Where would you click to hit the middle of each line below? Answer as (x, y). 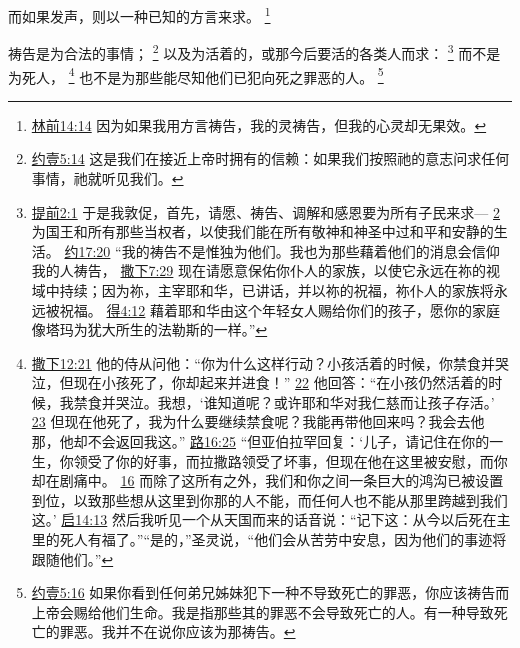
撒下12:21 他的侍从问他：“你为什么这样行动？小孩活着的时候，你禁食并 (263, 362)
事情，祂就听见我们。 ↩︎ (107, 177)
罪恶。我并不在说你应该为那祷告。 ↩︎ (177, 631)
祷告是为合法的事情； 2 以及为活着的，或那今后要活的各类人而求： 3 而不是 (254, 51)
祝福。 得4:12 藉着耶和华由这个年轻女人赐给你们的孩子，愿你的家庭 (280, 309)
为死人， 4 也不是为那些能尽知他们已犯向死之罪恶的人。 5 (196, 75)
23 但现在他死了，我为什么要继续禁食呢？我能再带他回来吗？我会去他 (258, 421)
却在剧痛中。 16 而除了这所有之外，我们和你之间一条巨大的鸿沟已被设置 (267, 480)
